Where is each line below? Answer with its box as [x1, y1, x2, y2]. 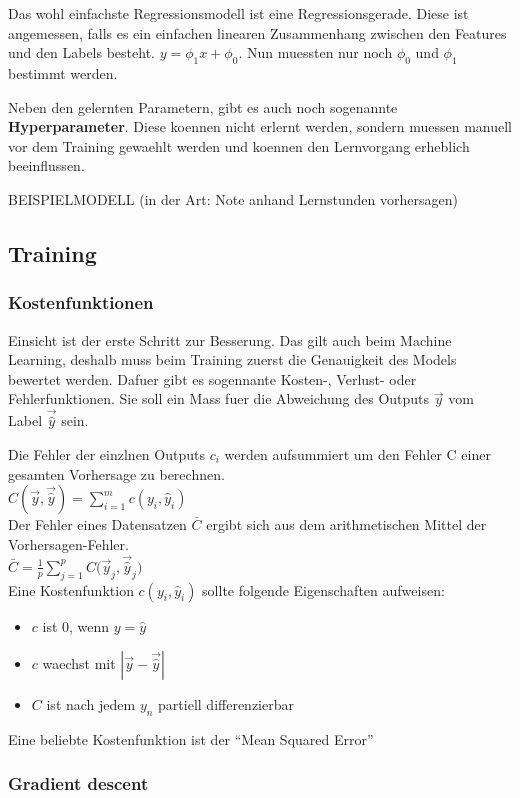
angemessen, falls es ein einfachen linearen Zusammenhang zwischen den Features [8, 22, 507, 43]
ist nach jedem [46, 694, 136, 715]
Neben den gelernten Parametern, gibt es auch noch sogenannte [8, 96, 398, 117]
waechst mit [42, 653, 116, 674]
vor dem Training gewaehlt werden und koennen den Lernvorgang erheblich [8, 135, 470, 156]
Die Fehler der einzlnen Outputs [8, 443, 205, 464]
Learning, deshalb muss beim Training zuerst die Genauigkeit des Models [8, 349, 457, 370]
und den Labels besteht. [8, 42, 155, 63]
